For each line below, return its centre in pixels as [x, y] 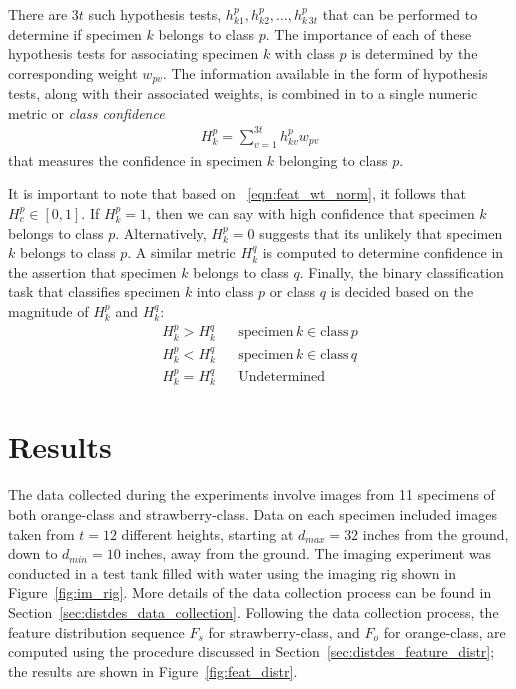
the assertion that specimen [92, 271]
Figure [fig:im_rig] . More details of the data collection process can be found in [250, 592]
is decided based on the [402, 291]
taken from [41, 533]
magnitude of [48, 310]
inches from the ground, [435, 533]
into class [225, 291]
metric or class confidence [86, 112]
